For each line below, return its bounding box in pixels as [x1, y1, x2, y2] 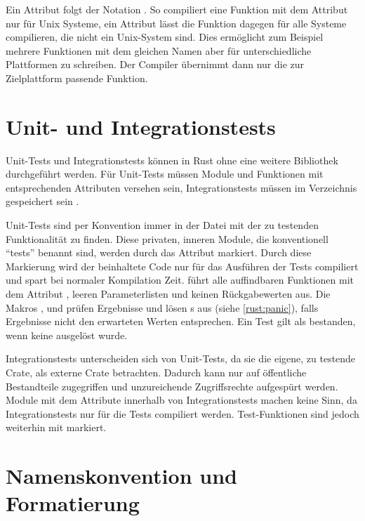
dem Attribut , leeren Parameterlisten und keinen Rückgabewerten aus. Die [6, 286, 331, 301]
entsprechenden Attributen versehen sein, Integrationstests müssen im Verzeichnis [6, 180, 357, 194]
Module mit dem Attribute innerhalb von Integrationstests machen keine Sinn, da [6, 393, 357, 407]
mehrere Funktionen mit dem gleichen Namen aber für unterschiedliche [6, 43, 312, 58]
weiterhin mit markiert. [6, 420, 107, 435]
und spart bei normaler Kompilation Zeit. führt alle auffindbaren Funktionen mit [6, 272, 354, 287]
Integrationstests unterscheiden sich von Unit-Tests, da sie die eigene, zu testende [6, 351, 356, 366]
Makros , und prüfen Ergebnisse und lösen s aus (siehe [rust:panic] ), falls [6, 300, 319, 315]
